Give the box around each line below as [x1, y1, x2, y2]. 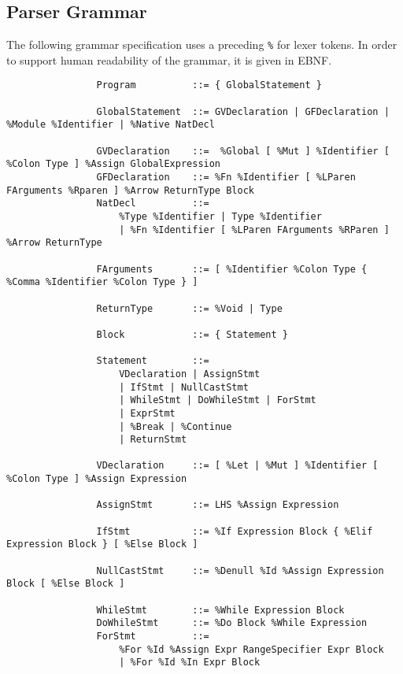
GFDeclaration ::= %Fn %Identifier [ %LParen [96, 172, 356, 183]
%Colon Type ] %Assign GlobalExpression [6, 158, 221, 170]
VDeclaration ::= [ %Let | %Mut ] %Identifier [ [96, 460, 379, 472]
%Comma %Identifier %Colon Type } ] [6, 276, 198, 288]
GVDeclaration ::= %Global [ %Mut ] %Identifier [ [96, 145, 390, 157]
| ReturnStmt [119, 434, 187, 446]
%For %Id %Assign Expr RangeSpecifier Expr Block [119, 643, 384, 655]
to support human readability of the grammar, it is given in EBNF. [6, 51, 332, 68]
